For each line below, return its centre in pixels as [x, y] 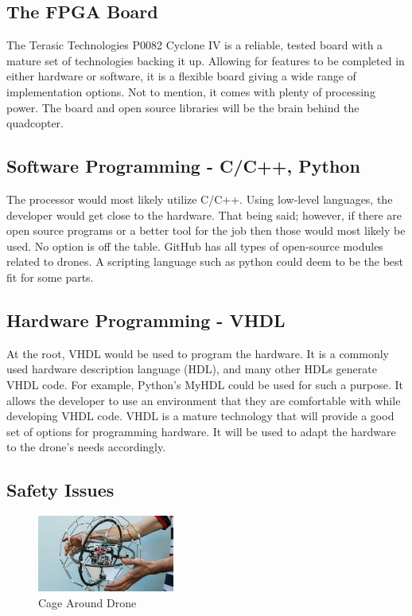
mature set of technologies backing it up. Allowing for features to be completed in [206, 60]
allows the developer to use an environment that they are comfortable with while [204, 400]
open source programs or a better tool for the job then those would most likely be [206, 230]
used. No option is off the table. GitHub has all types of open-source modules [195, 246]
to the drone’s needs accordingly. [86, 447]
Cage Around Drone [87, 602]
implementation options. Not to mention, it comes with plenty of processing [191, 91]
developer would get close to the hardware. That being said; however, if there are [204, 214]
